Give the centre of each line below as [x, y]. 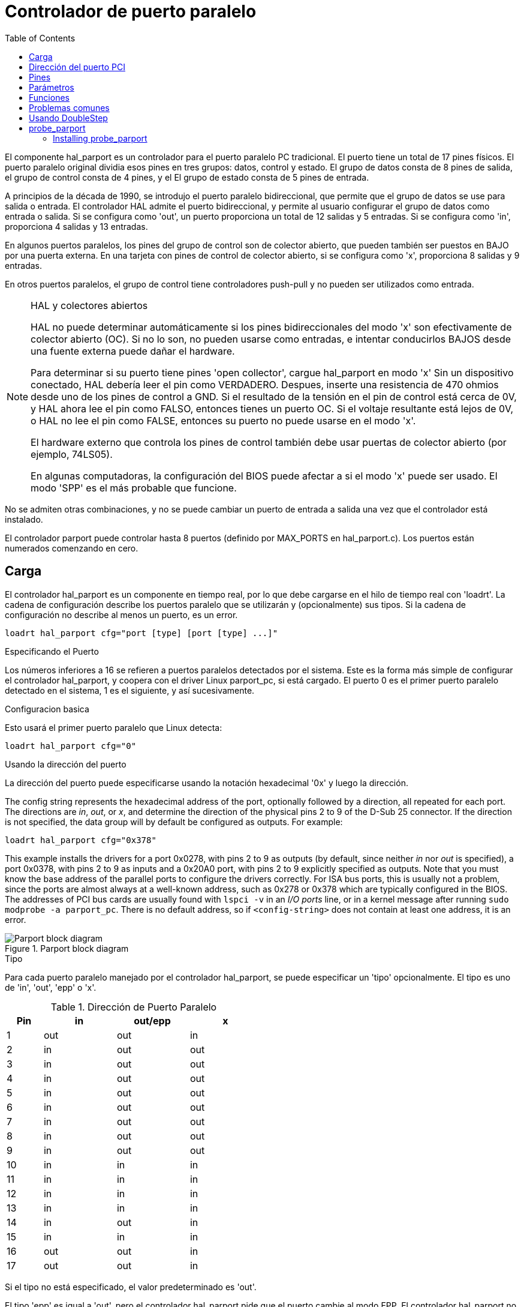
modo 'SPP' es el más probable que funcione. [134, 488]
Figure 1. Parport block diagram [67, 948]
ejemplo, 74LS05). [72, 454]
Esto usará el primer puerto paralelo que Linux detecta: [114, 727]
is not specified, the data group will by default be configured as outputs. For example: [174, 822]
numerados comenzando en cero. [72, 548]
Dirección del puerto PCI [77, 67]
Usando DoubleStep [68, 118]
